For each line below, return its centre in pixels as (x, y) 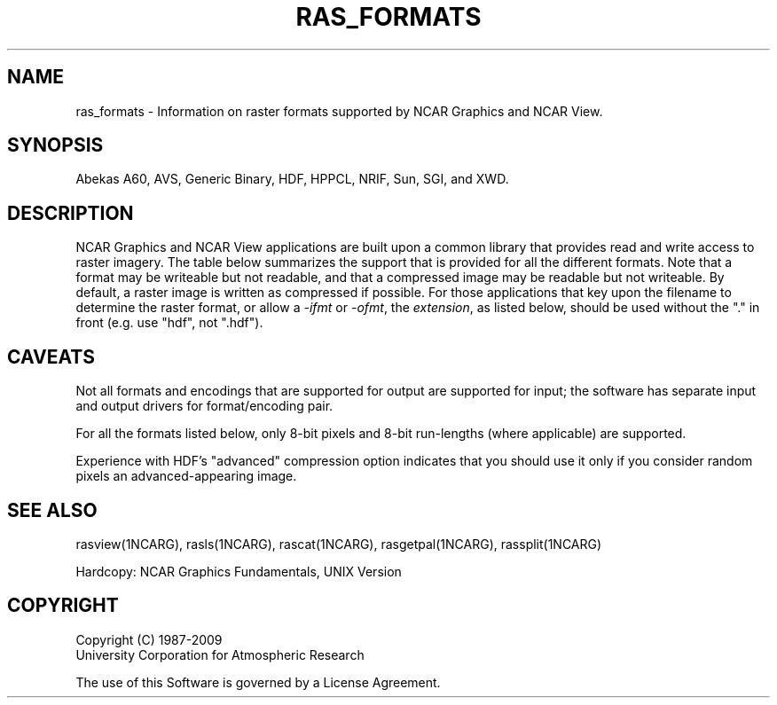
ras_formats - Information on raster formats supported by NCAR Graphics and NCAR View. (339, 111)
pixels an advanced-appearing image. (186, 476)
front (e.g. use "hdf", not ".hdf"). (169, 323)
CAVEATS (51, 356)
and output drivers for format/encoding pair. (204, 406)
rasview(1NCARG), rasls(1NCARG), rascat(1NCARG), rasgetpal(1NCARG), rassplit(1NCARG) (339, 544)
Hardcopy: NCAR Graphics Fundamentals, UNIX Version (239, 571)
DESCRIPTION (71, 213)
